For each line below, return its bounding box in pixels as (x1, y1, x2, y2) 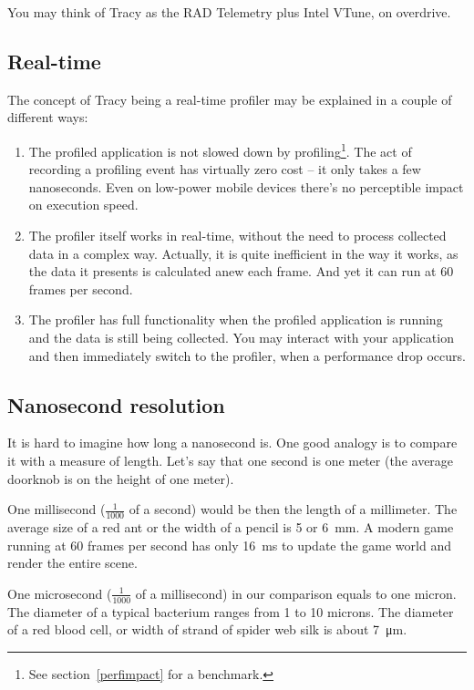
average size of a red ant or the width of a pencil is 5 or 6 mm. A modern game (7, 517, 454, 536)
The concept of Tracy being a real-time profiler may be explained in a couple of (7, 89, 452, 108)
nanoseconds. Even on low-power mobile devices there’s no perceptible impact (28, 177, 464, 196)
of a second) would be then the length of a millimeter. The (129, 499, 458, 519)
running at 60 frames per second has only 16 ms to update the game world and (7, 535, 451, 554)
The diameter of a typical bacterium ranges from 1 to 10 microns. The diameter (7, 602, 454, 621)
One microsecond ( (7, 583, 112, 602)
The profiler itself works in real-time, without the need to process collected (28, 226, 447, 245)
